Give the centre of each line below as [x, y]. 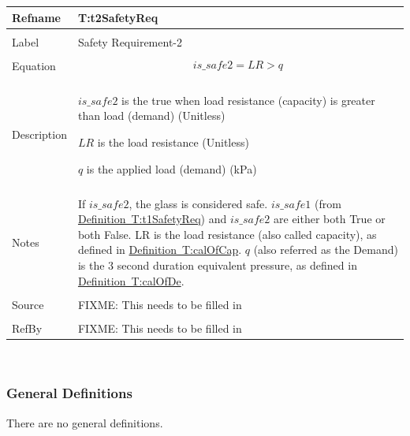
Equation [34, 65]
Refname [36, 17]
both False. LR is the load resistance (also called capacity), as [227, 234]
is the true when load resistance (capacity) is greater [248, 100]
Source [28, 304]
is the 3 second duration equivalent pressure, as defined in [217, 265]
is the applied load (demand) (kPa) [171, 168]
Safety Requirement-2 [130, 41]
